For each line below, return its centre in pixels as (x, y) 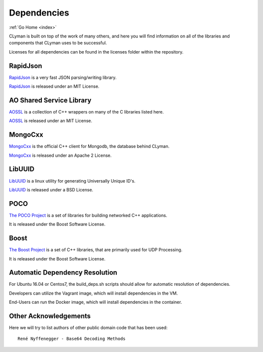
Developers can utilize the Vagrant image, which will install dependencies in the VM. (93, 293)
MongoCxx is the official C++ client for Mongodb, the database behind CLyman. (89, 147)
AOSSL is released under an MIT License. (51, 121)
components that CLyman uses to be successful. (58, 43)
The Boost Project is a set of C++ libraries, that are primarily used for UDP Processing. (96, 250)
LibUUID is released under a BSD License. (51, 189)
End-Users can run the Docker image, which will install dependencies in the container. (95, 302)
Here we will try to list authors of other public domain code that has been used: (88, 328)
